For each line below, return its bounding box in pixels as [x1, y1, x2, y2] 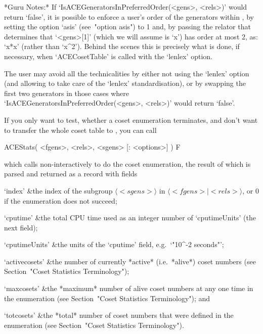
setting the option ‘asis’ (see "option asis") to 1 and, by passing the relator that [4, 21, 251, 32]
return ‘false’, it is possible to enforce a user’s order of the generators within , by [4, 11, 254, 22]
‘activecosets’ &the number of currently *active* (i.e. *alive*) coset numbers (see [4, 256, 256, 266]
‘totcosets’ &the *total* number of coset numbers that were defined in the [4, 310, 234, 320]
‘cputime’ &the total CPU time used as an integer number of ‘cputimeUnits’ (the [4, 212, 256, 223]
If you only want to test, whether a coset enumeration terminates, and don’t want [4, 114, 258, 125]
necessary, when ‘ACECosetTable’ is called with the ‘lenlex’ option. [4, 51, 212, 61]
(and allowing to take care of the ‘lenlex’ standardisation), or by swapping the [4, 78, 246, 88]
